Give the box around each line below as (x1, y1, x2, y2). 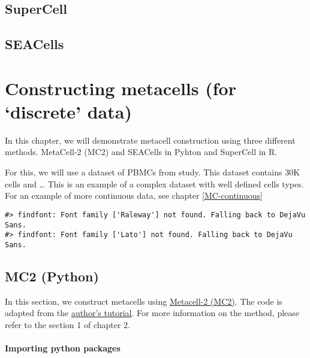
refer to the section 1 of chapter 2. (5, 318, 131, 330)
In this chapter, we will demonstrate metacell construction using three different (5, 134, 296, 146)
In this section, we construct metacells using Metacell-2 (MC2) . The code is (5, 295, 282, 307)
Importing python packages (5, 342, 121, 354)
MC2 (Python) (5, 266, 99, 285)
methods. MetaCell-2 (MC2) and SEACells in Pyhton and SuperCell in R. (5, 145, 278, 158)
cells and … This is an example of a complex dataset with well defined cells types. (5, 177, 304, 190)
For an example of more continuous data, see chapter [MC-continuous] (5, 189, 263, 202)
